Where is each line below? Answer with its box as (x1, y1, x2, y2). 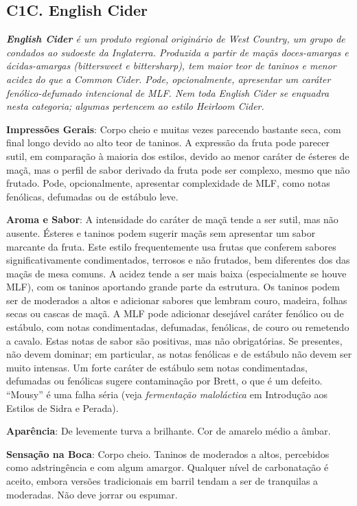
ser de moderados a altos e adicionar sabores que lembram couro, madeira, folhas (6, 292, 347, 307)
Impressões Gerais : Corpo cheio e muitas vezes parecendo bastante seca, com (6, 122, 341, 136)
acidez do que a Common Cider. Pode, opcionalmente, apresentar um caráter (6, 71, 331, 86)
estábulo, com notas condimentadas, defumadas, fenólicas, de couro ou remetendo (6, 320, 349, 334)
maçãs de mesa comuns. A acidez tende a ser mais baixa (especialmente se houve (6, 266, 347, 280)
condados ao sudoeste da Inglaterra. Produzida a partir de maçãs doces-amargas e (6, 45, 349, 59)
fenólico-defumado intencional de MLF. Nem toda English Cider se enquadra (6, 85, 330, 100)
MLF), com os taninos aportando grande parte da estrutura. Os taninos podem (6, 279, 340, 294)
